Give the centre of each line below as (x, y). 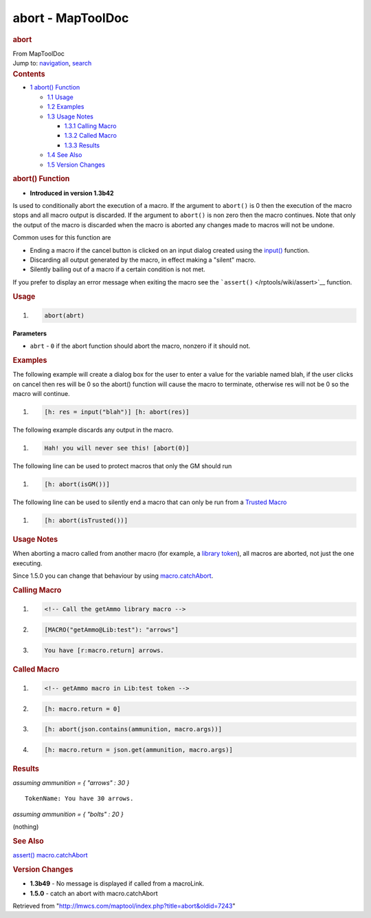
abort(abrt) (65, 316)
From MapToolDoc (39, 53)
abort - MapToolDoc (71, 18)
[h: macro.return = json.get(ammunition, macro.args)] (138, 750)
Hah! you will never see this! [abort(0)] (117, 448)
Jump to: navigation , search (52, 63)
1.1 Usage (60, 97)
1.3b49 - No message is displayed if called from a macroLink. (117, 884)
